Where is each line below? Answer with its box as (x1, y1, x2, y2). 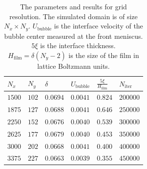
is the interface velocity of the (54, 21, 143, 31)
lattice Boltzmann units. (37, 60, 110, 71)
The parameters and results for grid (20, 1, 127, 11)
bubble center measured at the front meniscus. (4, 30, 143, 41)
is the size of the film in (68, 50, 139, 60)
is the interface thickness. (40, 40, 116, 51)
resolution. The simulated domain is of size (9, 11, 138, 21)
